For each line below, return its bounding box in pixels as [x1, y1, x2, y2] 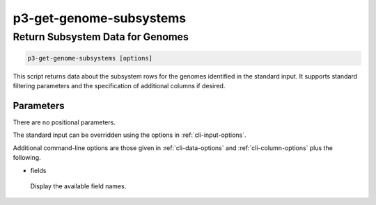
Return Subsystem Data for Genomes [13, 31, 189, 43]
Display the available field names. [30, 182, 127, 190]
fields [30, 166, 47, 174]
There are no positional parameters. [13, 118, 116, 126]
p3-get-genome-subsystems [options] [27, 54, 153, 62]
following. [13, 154, 41, 162]
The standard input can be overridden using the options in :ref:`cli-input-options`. [13, 131, 246, 139]
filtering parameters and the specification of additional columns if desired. [13, 82, 226, 90]
